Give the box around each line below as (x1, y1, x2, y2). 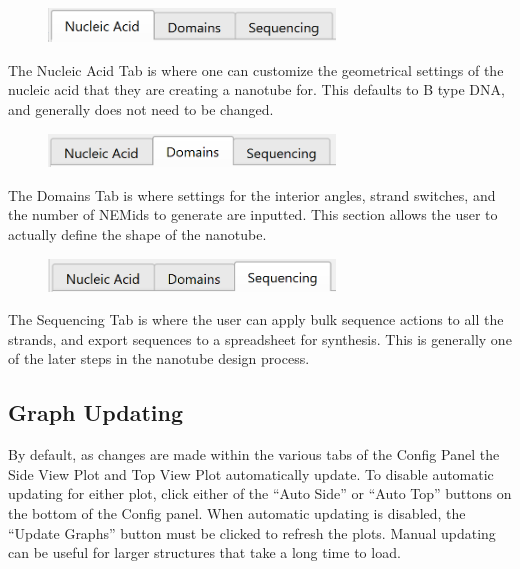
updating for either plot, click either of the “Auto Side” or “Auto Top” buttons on (8, 483, 512, 504)
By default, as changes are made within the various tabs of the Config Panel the (8, 444, 500, 465)
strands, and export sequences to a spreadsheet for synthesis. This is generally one (8, 328, 512, 349)
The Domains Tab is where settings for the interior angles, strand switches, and (8, 184, 496, 205)
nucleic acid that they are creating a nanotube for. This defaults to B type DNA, (8, 79, 505, 100)
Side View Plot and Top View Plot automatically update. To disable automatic (8, 463, 494, 484)
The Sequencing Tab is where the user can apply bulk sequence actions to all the (8, 309, 504, 330)
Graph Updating (8, 397, 183, 428)
